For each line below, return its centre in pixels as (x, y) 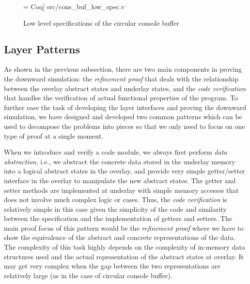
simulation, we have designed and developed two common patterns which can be (123, 117)
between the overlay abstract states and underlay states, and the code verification (125, 88)
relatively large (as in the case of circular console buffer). (88, 275)
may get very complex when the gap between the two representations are (112, 266)
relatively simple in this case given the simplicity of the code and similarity (115, 209)
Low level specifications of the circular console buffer (101, 23)
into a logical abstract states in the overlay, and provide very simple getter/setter (125, 171)
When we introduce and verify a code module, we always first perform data (116, 152)
